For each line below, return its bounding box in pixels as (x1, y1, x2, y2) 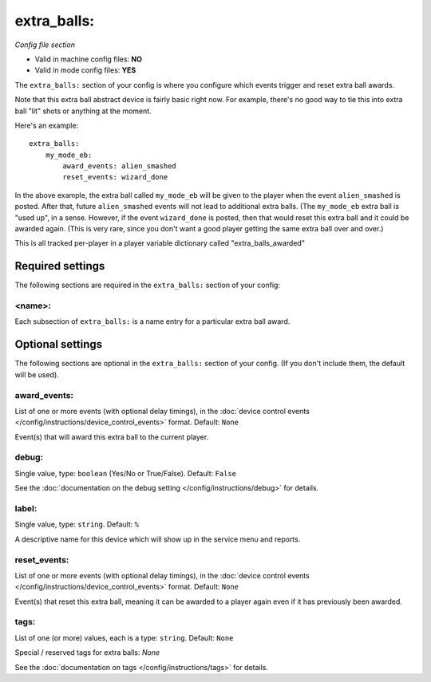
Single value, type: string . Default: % (14, 519, 140, 530)
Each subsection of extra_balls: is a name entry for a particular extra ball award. (14, 317, 291, 326)
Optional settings (14, 337, 103, 351)
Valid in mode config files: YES (34, 65, 136, 75)
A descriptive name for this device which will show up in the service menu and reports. (14, 534, 301, 544)
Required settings (14, 259, 105, 273)
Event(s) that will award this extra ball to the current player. (14, 432, 209, 442)
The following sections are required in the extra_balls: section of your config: (14, 280, 281, 290)
